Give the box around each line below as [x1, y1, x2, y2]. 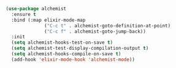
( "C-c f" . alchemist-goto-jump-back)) [44, 28, 147, 35]
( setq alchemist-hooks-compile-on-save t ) [11, 51, 121, 57]
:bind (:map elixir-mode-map [11, 17, 86, 23]
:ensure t [11, 11, 36, 18]
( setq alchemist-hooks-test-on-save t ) [11, 39, 113, 46]
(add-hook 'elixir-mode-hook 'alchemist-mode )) [11, 56, 136, 63]
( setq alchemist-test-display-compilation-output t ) [11, 46, 149, 52]
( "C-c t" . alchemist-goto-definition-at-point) [44, 22, 171, 29]
